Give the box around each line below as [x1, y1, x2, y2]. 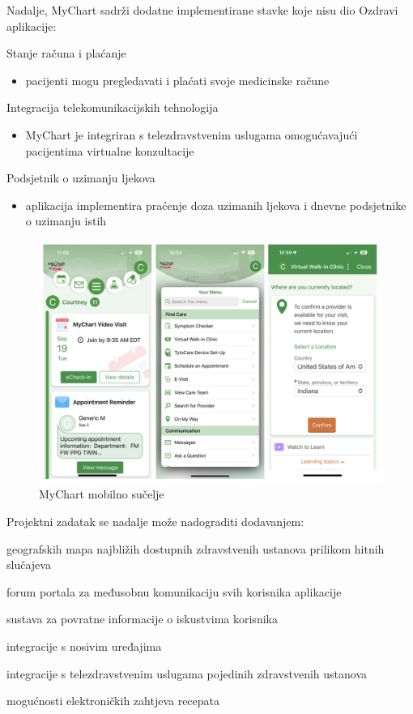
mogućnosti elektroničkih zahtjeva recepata [6, 692, 220, 709]
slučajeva [6, 556, 51, 573]
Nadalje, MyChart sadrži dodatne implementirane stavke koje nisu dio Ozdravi [6, 2, 398, 18]
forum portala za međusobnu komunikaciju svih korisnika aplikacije [6, 583, 342, 600]
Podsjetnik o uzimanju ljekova [6, 169, 155, 186]
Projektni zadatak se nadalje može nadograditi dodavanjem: [6, 513, 304, 530]
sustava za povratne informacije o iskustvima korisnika [6, 610, 278, 627]
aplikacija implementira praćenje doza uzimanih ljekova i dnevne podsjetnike [25, 196, 407, 213]
